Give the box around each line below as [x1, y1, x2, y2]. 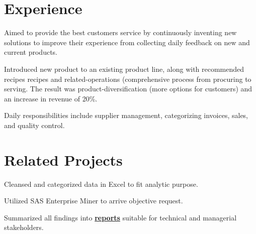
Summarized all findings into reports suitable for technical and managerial [4, 212, 237, 222]
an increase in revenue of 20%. [4, 93, 98, 103]
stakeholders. [4, 222, 44, 232]
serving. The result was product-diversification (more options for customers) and [4, 83, 252, 94]
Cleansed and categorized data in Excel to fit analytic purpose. [4, 178, 198, 189]
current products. [4, 47, 57, 57]
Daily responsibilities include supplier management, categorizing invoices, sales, [4, 110, 248, 121]
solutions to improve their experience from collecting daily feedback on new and [4, 37, 250, 47]
